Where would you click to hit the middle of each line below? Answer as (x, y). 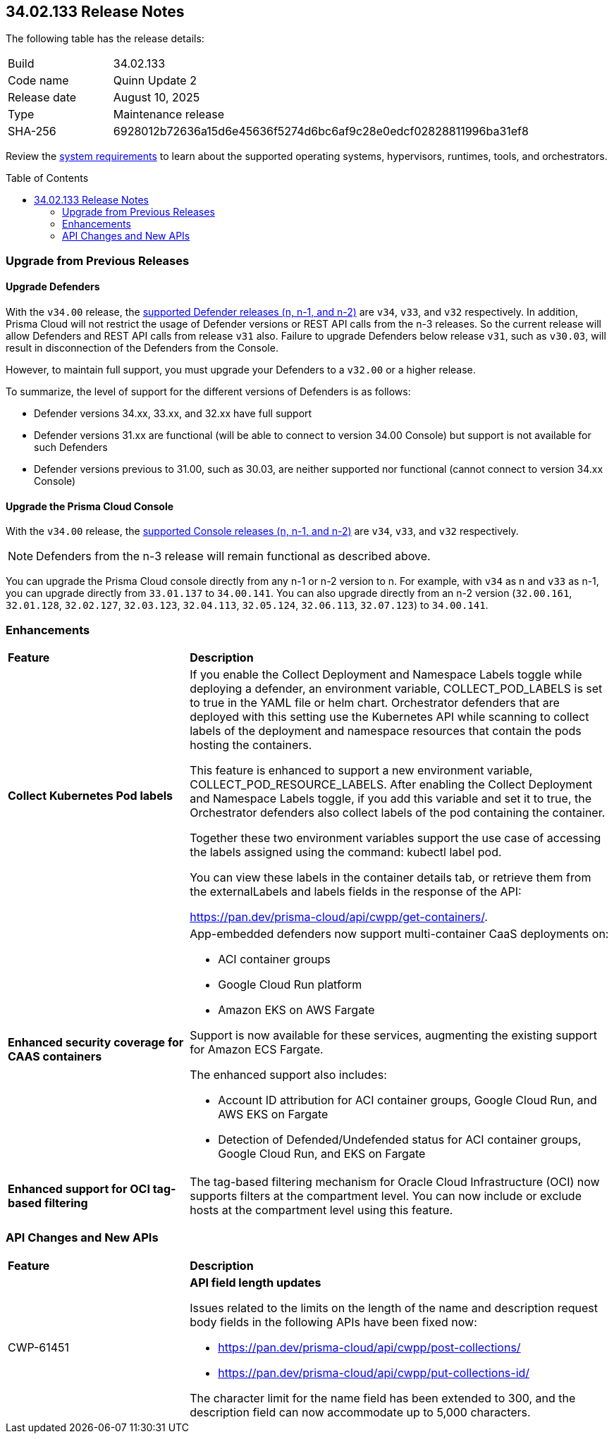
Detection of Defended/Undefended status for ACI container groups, (400, 1139)
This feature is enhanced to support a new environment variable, (361, 770)
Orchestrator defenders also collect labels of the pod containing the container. (398, 812)
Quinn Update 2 (155, 81)
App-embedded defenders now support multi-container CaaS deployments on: (399, 933)
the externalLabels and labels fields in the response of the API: (356, 891)
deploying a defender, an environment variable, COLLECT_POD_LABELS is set (396, 688)
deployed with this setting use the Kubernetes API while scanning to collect (389, 716)
